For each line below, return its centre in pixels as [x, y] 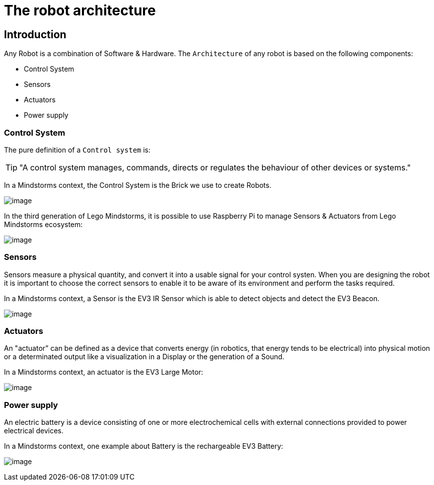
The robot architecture [80, 10]
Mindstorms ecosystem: [43, 224]
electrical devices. [34, 431]
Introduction [35, 34]
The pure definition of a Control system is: [77, 150]
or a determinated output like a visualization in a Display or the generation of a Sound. [144, 357]
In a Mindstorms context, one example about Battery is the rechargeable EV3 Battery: [144, 446]
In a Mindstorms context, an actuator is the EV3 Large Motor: [104, 372]
